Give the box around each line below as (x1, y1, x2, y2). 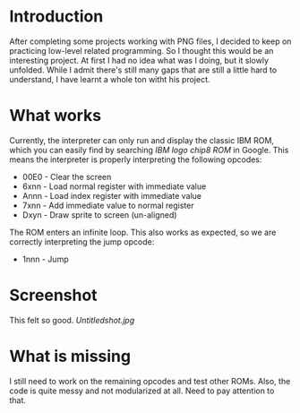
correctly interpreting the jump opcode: (9, 236, 155, 247)
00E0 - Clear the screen (21, 171, 112, 182)
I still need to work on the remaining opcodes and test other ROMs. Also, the (9, 375, 291, 386)
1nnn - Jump (21, 254, 69, 264)
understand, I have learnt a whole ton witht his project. (9, 73, 210, 84)
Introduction (9, 6, 104, 27)
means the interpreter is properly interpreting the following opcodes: (9, 154, 262, 165)
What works (9, 106, 101, 126)
